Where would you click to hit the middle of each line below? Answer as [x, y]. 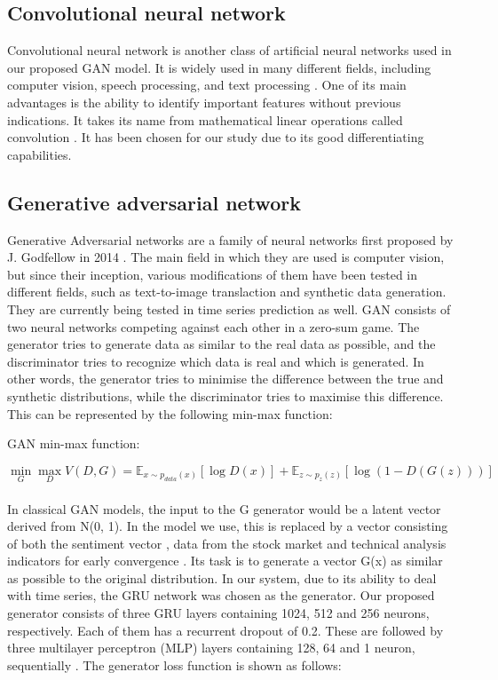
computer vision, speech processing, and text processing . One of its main [207, 85]
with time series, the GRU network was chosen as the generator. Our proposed [221, 595]
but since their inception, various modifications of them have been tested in [212, 274]
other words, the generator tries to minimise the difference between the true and [225, 379]
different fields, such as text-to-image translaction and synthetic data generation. [227, 292]
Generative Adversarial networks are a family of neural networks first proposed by [230, 239]
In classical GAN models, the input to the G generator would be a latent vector [224, 508]
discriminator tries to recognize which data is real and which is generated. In [216, 361]
